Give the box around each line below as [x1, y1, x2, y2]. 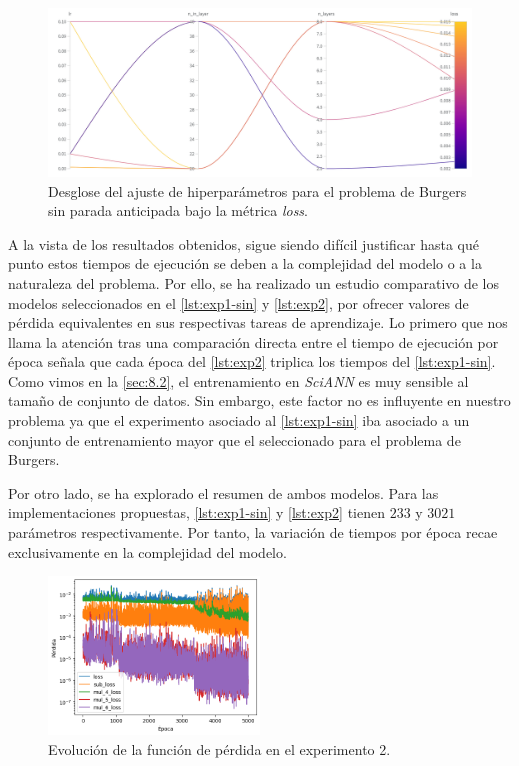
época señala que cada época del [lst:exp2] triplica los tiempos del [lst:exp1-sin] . [8, 351, 496, 372]
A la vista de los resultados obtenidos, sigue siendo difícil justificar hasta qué [8, 233, 479, 254]
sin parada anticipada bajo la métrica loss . [48, 200, 309, 221]
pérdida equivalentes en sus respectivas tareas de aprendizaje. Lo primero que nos [8, 312, 508, 333]
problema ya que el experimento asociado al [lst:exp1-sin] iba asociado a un [8, 410, 470, 431]
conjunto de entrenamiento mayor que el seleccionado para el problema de [8, 429, 461, 450]
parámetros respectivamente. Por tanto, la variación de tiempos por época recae [8, 522, 498, 543]
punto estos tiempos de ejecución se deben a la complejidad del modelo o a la [8, 253, 482, 274]
